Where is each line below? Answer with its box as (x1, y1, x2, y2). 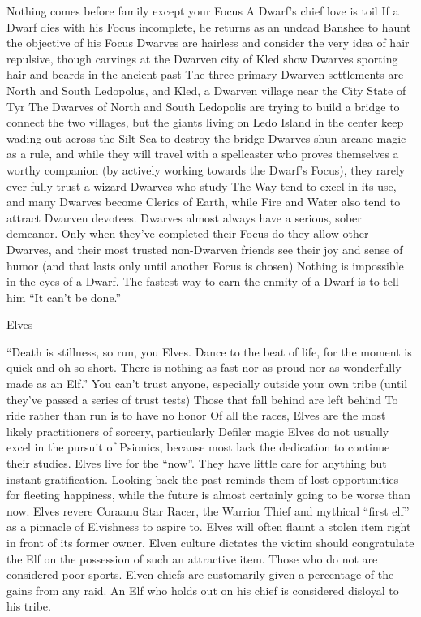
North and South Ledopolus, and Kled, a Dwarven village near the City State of (6, 81, 406, 98)
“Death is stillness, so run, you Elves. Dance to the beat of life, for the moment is (6, 343, 412, 360)
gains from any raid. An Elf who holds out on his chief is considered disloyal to (6, 581, 399, 598)
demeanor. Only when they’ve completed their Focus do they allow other (6, 225, 369, 242)
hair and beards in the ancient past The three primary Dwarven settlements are (6, 66, 404, 83)
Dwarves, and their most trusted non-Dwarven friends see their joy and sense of (6, 240, 403, 257)
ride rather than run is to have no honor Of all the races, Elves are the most (6, 407, 386, 424)
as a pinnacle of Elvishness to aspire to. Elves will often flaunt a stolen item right (6, 518, 411, 535)
